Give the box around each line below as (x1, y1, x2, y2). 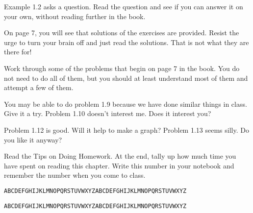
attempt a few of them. (4, 82, 74, 93)
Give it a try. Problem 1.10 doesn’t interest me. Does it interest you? (4, 108, 211, 118)
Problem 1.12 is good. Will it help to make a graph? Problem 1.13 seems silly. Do (4, 124, 249, 135)
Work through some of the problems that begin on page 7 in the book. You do (4, 63, 240, 73)
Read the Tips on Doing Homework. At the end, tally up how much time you (4, 151, 236, 161)
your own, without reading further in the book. (4, 11, 146, 21)
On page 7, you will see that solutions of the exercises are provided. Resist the (4, 27, 239, 38)
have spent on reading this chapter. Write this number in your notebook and (4, 160, 234, 170)
